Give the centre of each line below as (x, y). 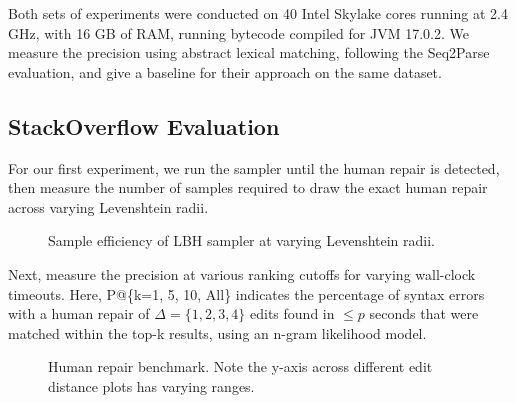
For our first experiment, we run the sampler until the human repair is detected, (254, 167)
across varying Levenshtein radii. (108, 206)
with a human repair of (79, 313)
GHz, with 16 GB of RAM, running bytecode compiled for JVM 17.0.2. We (238, 32)
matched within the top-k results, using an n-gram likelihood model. (217, 332)
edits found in (292, 313)
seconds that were (424, 313)
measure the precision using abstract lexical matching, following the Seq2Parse (249, 52)
